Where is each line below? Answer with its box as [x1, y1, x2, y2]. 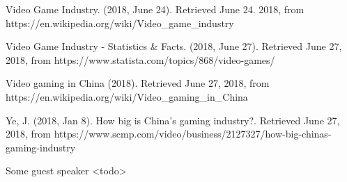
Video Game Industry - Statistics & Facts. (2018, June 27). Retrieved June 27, [6, 39, 342, 53]
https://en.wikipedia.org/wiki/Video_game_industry [6, 15, 234, 30]
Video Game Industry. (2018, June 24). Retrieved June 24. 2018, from [6, 2, 304, 16]
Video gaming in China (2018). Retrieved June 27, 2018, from [6, 76, 270, 90]
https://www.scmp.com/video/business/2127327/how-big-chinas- [54, 126, 332, 141]
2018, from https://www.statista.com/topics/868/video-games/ [6, 52, 275, 67]
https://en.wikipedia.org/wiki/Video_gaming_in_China [6, 89, 248, 104]
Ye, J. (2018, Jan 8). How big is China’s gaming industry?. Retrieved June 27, [6, 113, 340, 127]
